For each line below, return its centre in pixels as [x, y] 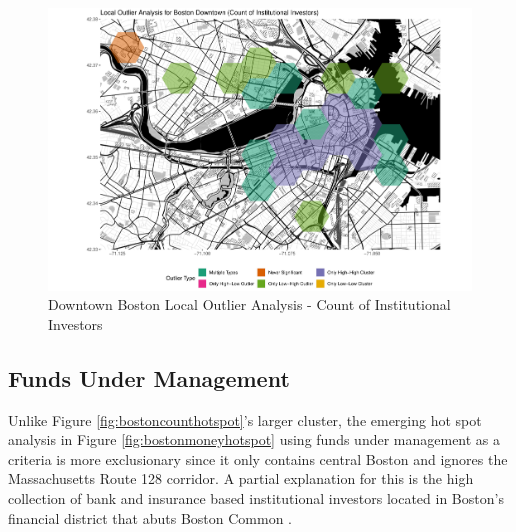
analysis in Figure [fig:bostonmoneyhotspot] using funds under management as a [254, 439]
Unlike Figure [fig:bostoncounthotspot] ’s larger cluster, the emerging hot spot [245, 419]
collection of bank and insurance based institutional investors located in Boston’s [256, 498]
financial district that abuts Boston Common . [150, 517]
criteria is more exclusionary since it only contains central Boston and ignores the [258, 458]
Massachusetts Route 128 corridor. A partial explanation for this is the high [241, 478]
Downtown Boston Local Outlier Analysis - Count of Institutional [249, 304]
